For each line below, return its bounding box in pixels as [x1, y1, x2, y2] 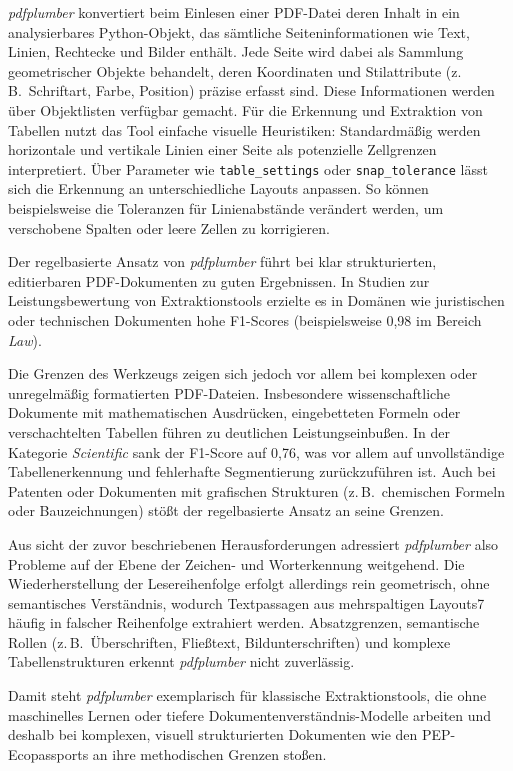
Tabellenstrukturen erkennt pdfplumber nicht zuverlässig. [8, 651, 355, 672]
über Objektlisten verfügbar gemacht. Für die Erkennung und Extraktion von [8, 99, 483, 120]
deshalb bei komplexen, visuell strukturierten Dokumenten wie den [8, 724, 418, 745]
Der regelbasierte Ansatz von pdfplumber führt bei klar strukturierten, [8, 251, 437, 272]
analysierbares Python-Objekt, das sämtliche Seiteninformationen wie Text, [8, 21, 470, 42]
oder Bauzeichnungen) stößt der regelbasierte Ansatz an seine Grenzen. [8, 500, 444, 521]
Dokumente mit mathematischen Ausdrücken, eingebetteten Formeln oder [8, 402, 461, 423]
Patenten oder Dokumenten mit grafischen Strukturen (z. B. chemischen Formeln [8, 480, 505, 501]
